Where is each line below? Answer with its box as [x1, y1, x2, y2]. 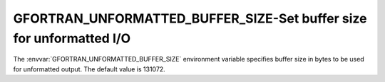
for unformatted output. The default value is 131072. [13, 64, 165, 74]
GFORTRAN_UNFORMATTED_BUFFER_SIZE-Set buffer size [13, 11, 367, 26]
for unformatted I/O [13, 30, 131, 46]
